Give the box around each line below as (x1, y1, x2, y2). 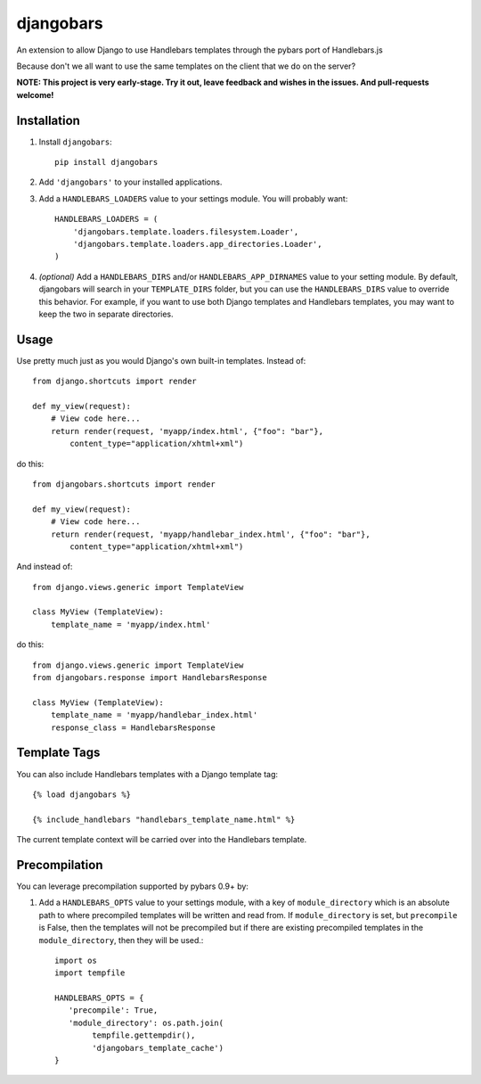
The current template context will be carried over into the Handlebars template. (16, 834, 307, 845)
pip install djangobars (54, 157, 159, 168)
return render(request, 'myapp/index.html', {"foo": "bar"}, (50, 426, 324, 436)
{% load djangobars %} (32, 789, 132, 800)
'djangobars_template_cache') (92, 1043, 224, 1053)
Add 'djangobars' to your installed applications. (38, 177, 223, 187)
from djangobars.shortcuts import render (32, 479, 216, 489)
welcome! (16, 89, 54, 100)
